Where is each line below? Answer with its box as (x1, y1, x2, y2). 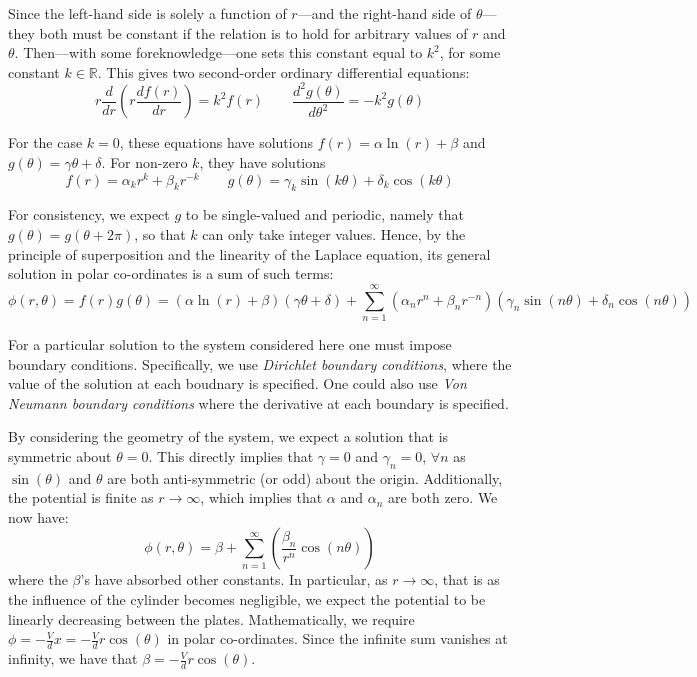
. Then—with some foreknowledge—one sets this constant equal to (14, 42, 423, 63)
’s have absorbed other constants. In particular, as (80, 569, 388, 590)
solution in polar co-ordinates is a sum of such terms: (8, 263, 334, 284)
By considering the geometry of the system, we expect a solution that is (8, 426, 449, 447)
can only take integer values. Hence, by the (202, 224, 466, 244)
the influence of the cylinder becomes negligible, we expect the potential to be (8, 589, 486, 610)
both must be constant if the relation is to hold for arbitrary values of (39, 22, 468, 43)
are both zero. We (387, 487, 498, 508)
